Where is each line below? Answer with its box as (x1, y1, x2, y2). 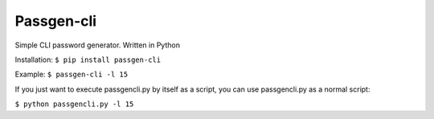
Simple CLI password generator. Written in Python (14, 40, 181, 50)
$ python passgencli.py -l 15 (14, 100, 134, 109)
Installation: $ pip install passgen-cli (14, 55, 161, 64)
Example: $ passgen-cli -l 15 (14, 69, 129, 80)
